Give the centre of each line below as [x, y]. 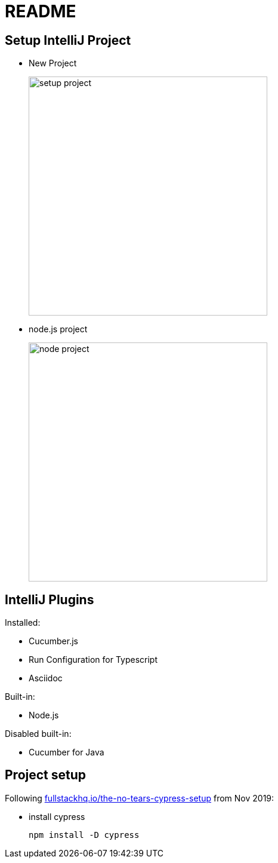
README [41, 11]
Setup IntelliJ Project [68, 40]
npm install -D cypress [84, 835]
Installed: [23, 623]
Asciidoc [46, 678]
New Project [53, 63]
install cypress [57, 816]
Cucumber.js [53, 641]
